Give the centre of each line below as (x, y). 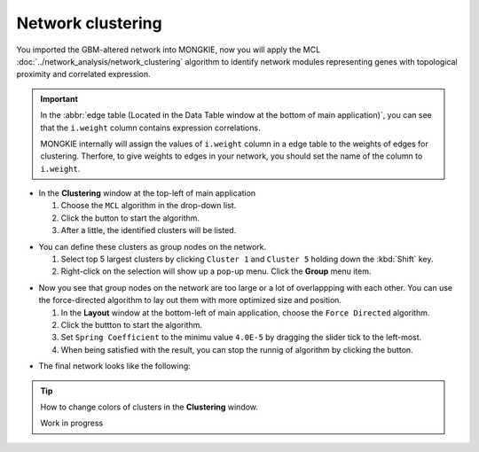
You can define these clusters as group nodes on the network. (152, 246)
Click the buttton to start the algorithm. (132, 324)
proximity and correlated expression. (83, 74)
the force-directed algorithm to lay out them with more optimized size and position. (190, 300)
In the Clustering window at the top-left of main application (147, 193)
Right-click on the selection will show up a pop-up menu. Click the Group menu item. (216, 271)
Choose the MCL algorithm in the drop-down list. (149, 206)
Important (59, 98)
